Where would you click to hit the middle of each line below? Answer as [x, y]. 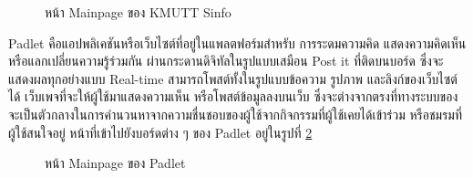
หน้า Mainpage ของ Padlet [115, 163]
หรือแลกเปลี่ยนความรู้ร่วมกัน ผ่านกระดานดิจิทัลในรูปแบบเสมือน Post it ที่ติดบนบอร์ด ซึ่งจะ [226, 61]
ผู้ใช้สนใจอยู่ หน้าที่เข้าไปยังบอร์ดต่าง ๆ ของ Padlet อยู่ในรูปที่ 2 [160, 132]
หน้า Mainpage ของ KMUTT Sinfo [138, 12]
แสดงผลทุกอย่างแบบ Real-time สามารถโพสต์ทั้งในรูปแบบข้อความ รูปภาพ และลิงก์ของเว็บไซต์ [233, 78]
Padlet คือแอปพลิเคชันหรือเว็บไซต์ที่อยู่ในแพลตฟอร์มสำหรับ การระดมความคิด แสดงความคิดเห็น [237, 42]
